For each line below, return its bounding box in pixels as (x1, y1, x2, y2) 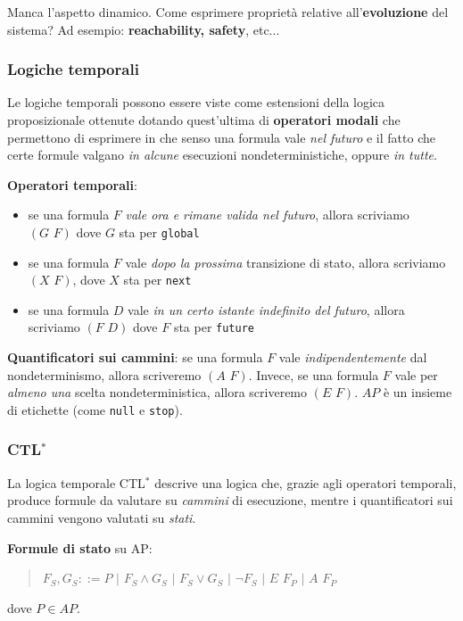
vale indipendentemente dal (278, 348, 427, 367)
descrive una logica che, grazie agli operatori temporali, (154, 473, 457, 492)
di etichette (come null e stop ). (7, 400, 183, 418)
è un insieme (383, 383, 452, 402)
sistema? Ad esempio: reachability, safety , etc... (7, 20, 280, 38)
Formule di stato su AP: (7, 538, 153, 557)
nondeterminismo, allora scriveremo (7, 365, 202, 384)
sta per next (123, 270, 192, 289)
